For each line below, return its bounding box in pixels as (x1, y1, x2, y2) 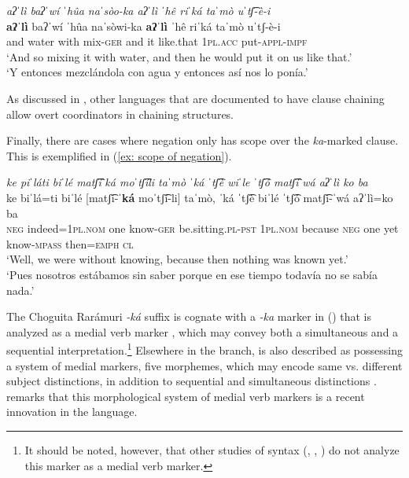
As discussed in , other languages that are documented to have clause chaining (6, 90, 385, 106)
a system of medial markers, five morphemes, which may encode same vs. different (6, 357, 403, 373)
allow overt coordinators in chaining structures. (6, 105, 234, 122)
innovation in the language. (6, 403, 138, 420)
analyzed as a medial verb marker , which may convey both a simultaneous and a (6, 323, 399, 340)
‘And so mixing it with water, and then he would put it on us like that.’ (6, 48, 352, 64)
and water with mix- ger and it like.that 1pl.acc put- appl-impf (6, 33, 308, 50)
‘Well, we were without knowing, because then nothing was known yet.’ (6, 251, 348, 267)
